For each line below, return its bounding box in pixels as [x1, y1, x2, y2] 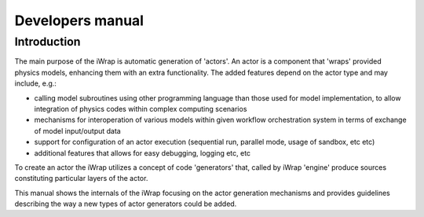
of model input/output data [34, 126, 121, 135]
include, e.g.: [14, 79, 57, 88]
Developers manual [14, 12, 144, 29]
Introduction [14, 35, 81, 49]
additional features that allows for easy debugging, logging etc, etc [34, 148, 251, 157]
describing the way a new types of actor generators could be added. [14, 199, 237, 208]
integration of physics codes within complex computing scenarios [34, 104, 247, 113]
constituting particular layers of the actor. [14, 174, 148, 183]
